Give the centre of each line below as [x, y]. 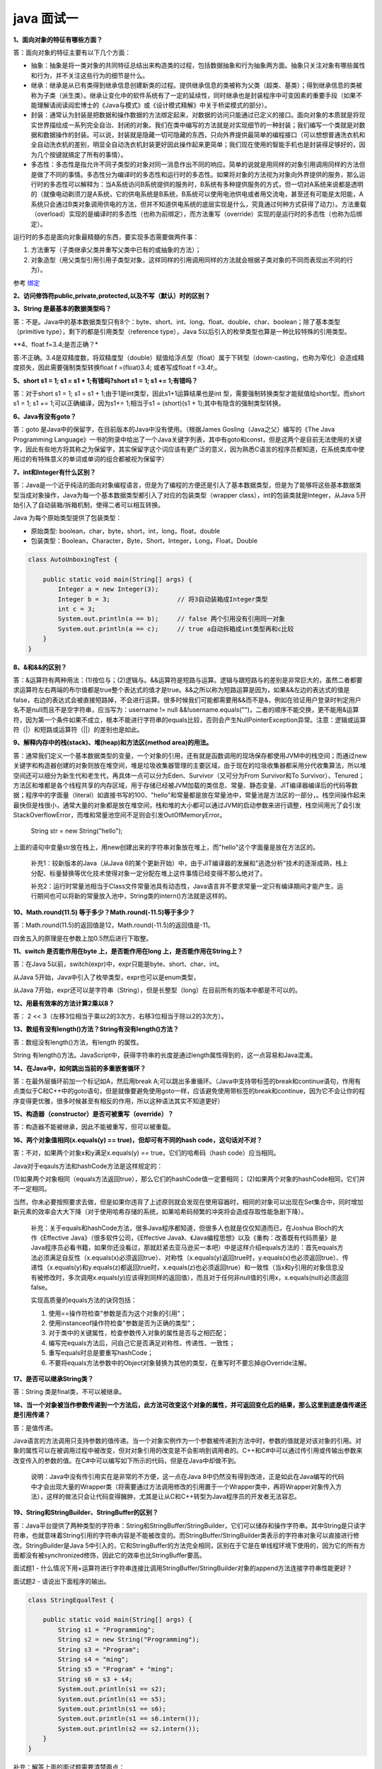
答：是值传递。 [35, 1428]
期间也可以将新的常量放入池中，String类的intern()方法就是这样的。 [134, 896]
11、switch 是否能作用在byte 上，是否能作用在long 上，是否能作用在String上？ [128, 951]
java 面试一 [46, 18]
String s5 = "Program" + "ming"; [116, 1669]
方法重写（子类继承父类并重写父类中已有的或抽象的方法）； [116, 250]
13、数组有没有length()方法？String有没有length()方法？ [96, 1029]
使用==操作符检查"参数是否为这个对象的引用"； [117, 1313]
